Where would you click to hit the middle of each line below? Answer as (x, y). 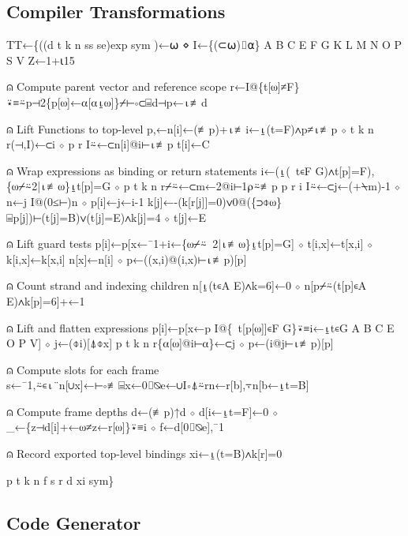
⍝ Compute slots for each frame (83, 369)
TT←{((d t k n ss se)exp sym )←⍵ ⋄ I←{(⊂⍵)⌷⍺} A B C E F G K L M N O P (204, 45)
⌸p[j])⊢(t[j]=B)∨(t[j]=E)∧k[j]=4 (84, 217)
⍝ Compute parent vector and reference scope (116, 86)
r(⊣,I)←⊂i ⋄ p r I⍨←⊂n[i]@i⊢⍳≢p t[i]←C (108, 144)
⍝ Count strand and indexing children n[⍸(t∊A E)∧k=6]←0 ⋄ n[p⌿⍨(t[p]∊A (187, 285)
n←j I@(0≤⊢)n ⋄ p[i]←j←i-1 (75, 201)
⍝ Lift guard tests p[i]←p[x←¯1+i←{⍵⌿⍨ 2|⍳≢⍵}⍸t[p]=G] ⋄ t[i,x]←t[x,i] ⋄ (190, 244)
